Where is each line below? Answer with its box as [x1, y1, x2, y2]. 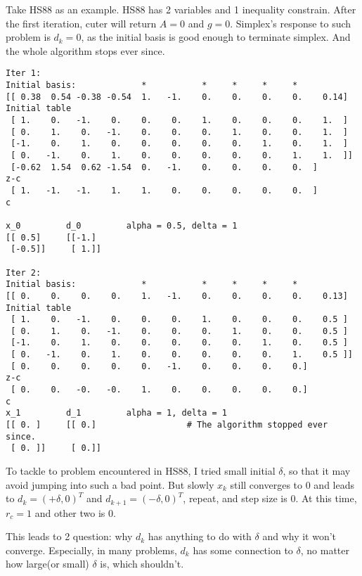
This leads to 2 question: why [6, 529, 133, 544]
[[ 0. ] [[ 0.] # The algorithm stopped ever [6, 420, 328, 430]
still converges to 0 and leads [230, 477, 354, 492]
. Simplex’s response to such [230, 15, 351, 30]
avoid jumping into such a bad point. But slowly [6, 477, 214, 492]
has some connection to [193, 542, 293, 557]
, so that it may [283, 463, 351, 478]
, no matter [300, 542, 349, 557]
